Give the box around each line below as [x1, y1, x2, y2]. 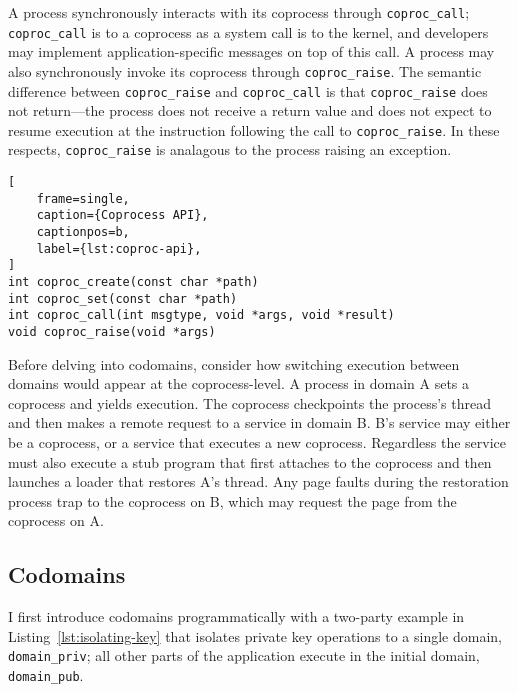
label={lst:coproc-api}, [36, 241, 202, 256]
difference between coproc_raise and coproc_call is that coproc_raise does [8, 80, 488, 101]
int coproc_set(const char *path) [8, 291, 238, 306]
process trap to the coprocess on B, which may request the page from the [8, 490, 457, 511]
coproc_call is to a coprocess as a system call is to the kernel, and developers [8, 21, 489, 42]
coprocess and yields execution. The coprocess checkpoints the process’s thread [8, 392, 492, 413]
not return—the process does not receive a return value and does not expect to [8, 100, 492, 121]
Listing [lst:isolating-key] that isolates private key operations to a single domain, [8, 625, 502, 646]
